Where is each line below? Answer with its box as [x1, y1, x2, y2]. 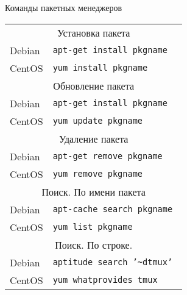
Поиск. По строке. [55, 237, 133, 252]
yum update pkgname [52, 116, 143, 126]
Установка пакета [57, 25, 130, 40]
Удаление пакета [58, 131, 129, 146]
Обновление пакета [53, 78, 134, 93]
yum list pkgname [52, 222, 133, 232]
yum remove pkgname [52, 169, 143, 179]
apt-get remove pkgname [52, 151, 163, 162]
